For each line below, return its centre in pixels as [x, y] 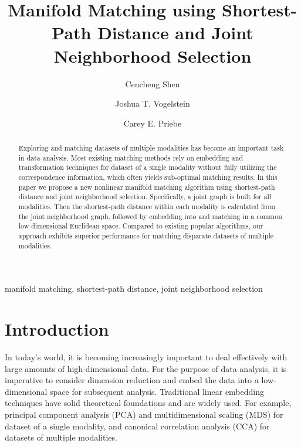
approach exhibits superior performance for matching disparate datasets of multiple [146, 235]
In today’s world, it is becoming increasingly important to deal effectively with [146, 357]
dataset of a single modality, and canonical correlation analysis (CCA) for [137, 426]
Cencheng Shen [153, 83]
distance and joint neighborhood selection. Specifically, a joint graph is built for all [145, 197]
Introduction [57, 329]
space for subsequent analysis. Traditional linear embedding [157, 391]
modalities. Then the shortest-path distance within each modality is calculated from [147, 207]
